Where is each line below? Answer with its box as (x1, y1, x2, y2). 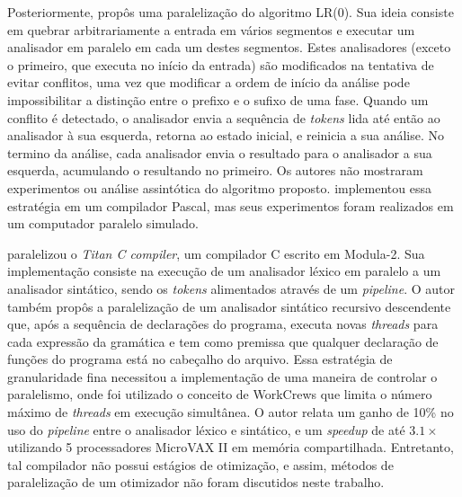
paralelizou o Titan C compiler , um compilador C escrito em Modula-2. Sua (7, 244, 425, 262)
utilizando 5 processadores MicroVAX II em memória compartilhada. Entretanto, (7, 438, 454, 457)
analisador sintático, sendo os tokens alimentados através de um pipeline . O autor (7, 279, 455, 297)
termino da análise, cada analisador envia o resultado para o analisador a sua (7, 143, 432, 162)
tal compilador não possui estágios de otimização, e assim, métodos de (7, 455, 394, 474)
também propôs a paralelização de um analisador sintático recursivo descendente (7, 297, 451, 315)
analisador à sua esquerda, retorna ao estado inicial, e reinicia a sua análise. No (7, 126, 444, 145)
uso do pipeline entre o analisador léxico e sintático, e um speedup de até (7, 420, 405, 439)
